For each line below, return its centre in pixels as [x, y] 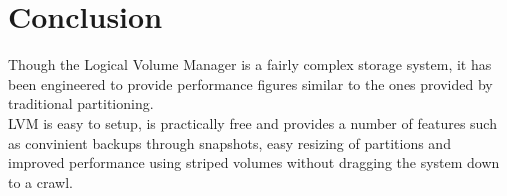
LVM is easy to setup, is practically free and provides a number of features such [252, 122]
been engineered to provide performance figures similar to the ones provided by [250, 83]
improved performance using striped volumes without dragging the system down [254, 162]
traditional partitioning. [81, 103]
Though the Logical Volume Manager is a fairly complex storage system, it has [250, 64]
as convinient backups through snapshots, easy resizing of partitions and [229, 142]
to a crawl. [40, 181]
